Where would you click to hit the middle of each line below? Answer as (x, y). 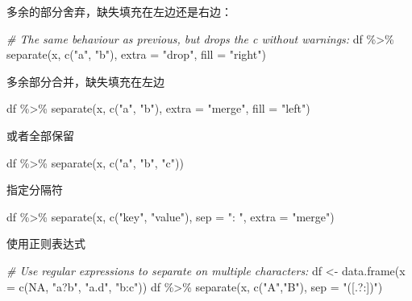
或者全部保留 (40, 135)
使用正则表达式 (46, 243)
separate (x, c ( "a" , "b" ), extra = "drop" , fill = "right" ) (136, 54)
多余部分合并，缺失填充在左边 (85, 81)
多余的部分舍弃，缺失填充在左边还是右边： (119, 11)
